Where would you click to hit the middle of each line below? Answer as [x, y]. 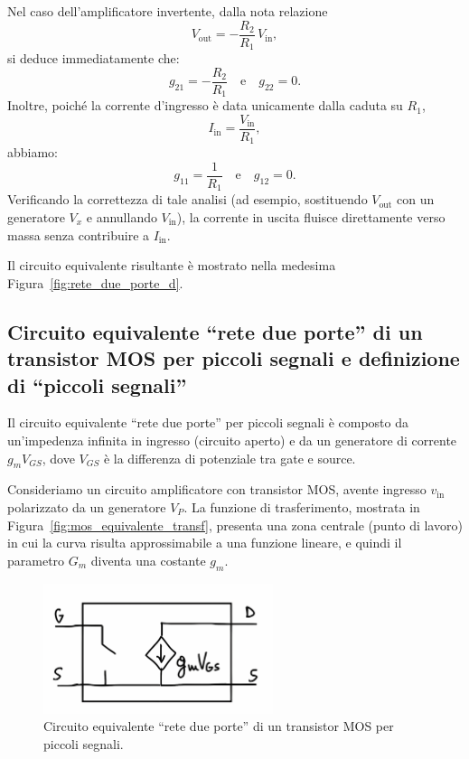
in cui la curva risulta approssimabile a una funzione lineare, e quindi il [205, 543]
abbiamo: [33, 152]
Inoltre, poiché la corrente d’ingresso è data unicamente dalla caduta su [205, 105]
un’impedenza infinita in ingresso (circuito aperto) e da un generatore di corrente [232, 440]
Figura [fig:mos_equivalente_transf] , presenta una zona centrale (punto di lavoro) [235, 525]
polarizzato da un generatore [87, 506]
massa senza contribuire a [79, 234]
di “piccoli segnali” [97, 384]
